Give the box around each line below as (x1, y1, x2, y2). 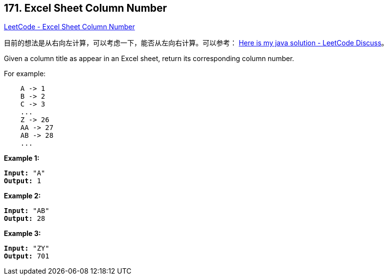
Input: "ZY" (4, 244, 49, 253)
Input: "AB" (4, 207, 49, 215)
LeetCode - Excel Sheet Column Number (4, 22, 135, 31)
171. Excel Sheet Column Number (4, 2, 167, 14)
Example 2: (4, 192, 41, 200)
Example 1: (4, 154, 40, 163)
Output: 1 (4, 177, 41, 185)
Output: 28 (4, 215, 46, 223)
